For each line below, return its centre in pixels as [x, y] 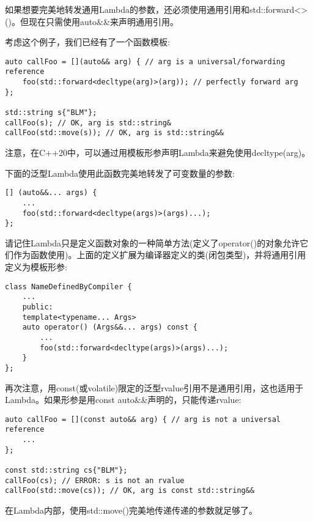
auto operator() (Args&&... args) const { [110, 327]
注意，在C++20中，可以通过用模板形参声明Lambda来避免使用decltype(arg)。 [158, 153]
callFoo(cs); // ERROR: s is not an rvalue [95, 480]
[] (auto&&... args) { [51, 193]
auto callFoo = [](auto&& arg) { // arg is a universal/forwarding [145, 61]
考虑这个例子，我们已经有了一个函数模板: [87, 42]
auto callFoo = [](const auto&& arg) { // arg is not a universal [143, 419]
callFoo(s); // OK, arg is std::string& [88, 123]
